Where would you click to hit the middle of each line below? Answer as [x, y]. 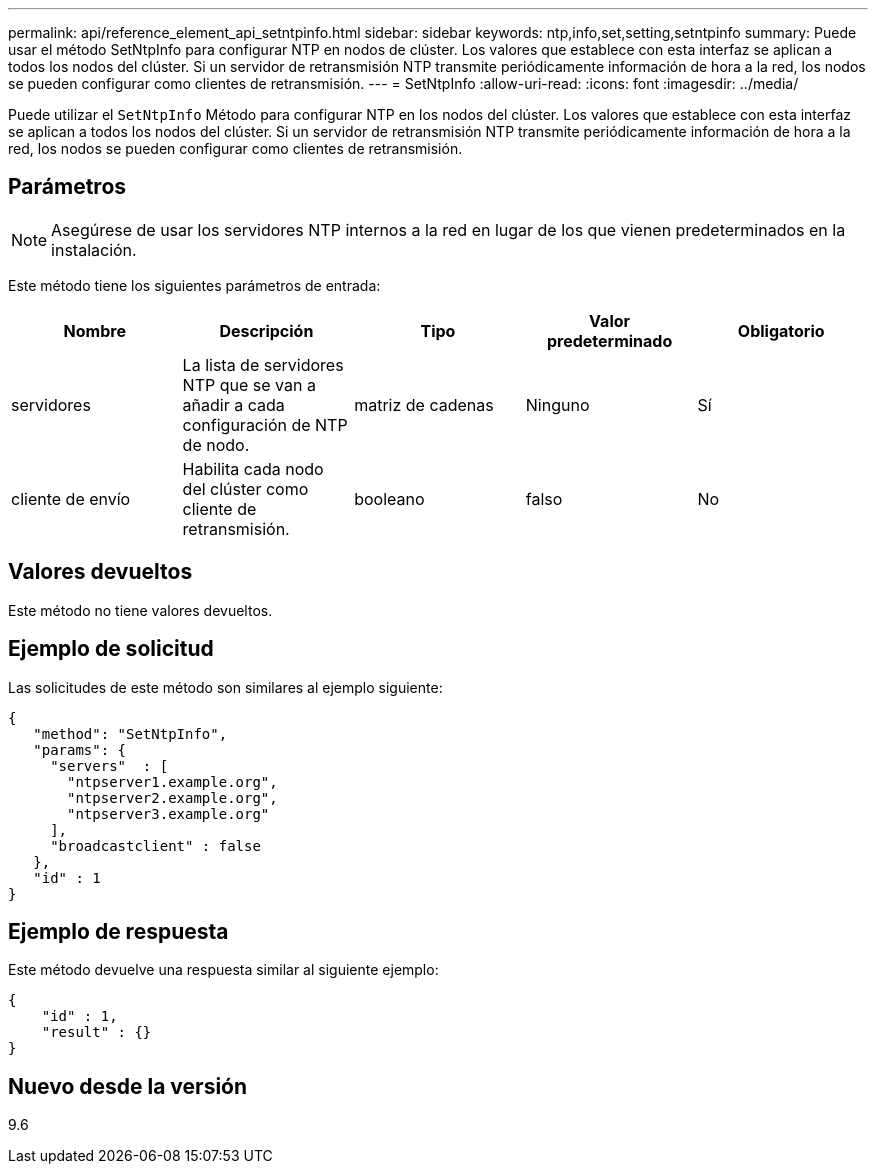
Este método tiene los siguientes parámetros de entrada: [194, 285]
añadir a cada [233, 404]
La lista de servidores [263, 364]
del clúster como [245, 488]
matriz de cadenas [424, 404]
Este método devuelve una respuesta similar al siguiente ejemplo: [223, 970]
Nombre [94, 330]
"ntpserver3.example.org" [168, 813]
